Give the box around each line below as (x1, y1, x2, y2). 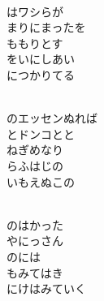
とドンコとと (6, 125, 75, 142)
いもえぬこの (6, 173, 75, 190)
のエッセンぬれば (6, 110, 97, 127)
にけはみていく (6, 280, 86, 297)
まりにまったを (6, 19, 86, 36)
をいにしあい (6, 50, 75, 67)
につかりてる (6, 66, 75, 83)
